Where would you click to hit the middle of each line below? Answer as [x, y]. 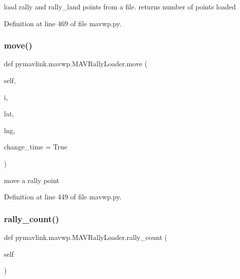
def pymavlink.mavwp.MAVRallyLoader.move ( [76, 64]
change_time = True [36, 147]
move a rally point [32, 180]
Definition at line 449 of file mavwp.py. [63, 197]
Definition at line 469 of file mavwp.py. [63, 23]
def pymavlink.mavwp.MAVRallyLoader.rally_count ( [86, 237]
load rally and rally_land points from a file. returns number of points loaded [120, 6]
